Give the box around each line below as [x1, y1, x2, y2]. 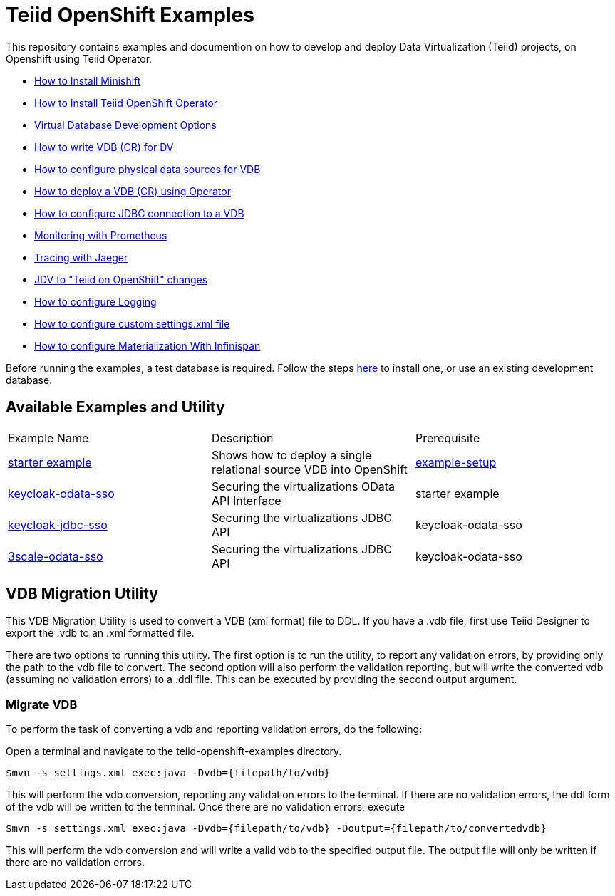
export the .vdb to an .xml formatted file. [6, 627, 195, 640]
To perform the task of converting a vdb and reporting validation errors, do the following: [6, 723, 423, 736]
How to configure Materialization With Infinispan [34, 339, 261, 352]
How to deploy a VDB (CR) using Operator [34, 184, 231, 197]
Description [211, 430, 274, 445]
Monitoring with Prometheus [34, 229, 167, 241]
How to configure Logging [34, 295, 157, 308]
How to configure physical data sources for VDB [34, 162, 261, 175]
